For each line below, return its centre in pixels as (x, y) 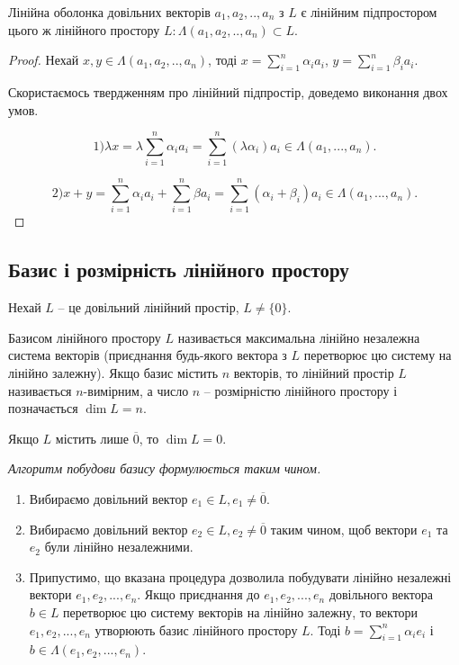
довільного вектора (381, 594)
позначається (43, 408)
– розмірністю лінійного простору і (301, 390)
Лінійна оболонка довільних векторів (109, 12)
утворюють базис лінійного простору (196, 629)
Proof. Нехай (44, 60)
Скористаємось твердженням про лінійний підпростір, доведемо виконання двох (228, 91)
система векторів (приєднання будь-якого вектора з (148, 355)
